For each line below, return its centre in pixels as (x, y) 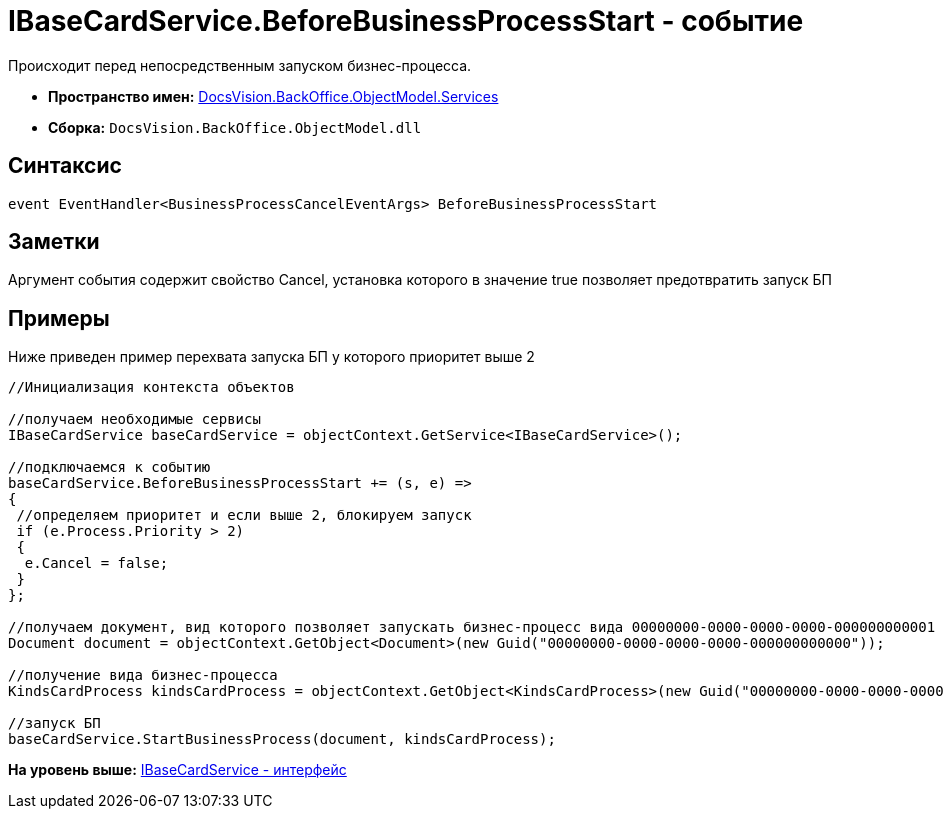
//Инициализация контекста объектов (151, 387)
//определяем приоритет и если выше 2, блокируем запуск (244, 515)
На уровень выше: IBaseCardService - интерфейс (177, 770)
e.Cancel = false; (96, 563)
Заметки (54, 242)
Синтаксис (65, 166)
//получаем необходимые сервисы (134, 419)
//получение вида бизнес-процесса (143, 675)
